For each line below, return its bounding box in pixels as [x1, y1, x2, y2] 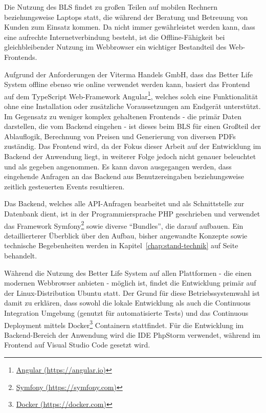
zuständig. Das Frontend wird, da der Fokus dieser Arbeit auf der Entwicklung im [4, 141, 261, 151]
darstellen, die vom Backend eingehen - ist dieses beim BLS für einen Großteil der [4, 121, 261, 132]
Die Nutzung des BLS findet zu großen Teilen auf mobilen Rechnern [4, 2, 218, 12]
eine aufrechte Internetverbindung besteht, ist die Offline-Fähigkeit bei [4, 31, 225, 42]
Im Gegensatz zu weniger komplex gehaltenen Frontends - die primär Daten [4, 111, 241, 121]
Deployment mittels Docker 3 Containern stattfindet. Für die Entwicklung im [4, 318, 244, 330]
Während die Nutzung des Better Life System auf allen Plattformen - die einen [4, 267, 252, 278]
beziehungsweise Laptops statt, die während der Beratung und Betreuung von [4, 11, 248, 22]
